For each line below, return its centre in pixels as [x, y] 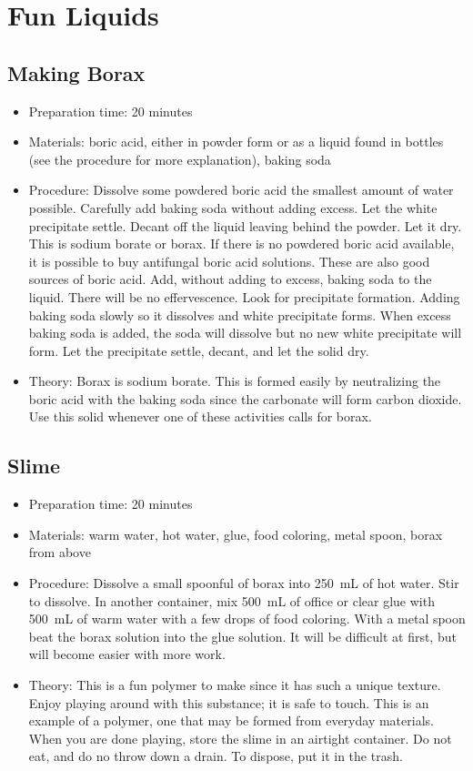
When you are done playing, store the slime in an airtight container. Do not [240, 738]
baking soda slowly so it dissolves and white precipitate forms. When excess [240, 314]
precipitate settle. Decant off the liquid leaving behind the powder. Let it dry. [245, 225]
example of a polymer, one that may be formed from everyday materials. [231, 720]
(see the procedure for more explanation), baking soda [180, 159]
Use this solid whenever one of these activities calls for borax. [200, 416]
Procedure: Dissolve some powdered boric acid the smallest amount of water [241, 190]
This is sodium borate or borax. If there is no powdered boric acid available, [242, 243]
